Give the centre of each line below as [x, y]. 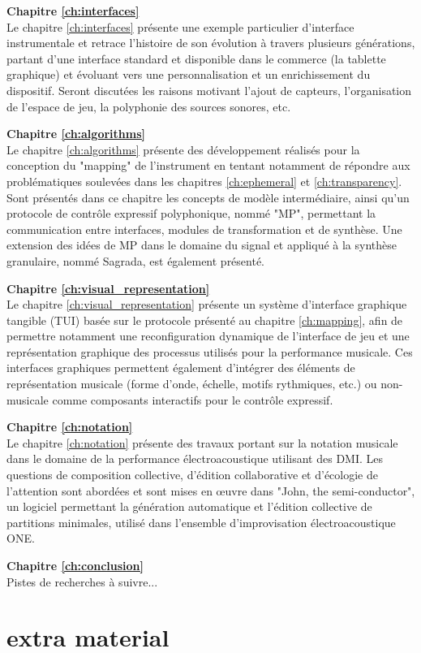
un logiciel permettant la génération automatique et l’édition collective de [189, 506]
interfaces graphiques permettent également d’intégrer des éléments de [181, 368]
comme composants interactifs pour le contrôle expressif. [193, 399]
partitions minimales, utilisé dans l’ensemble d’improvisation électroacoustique [201, 522]
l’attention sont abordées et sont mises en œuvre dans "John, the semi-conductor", [211, 490]
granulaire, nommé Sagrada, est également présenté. [136, 260]
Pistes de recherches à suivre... [82, 581]
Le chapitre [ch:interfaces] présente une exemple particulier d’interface [180, 26]
